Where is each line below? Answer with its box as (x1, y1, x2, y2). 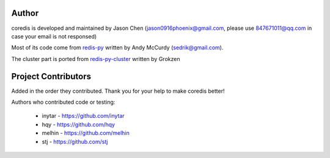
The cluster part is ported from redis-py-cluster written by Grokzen (11, 55, 180, 62)
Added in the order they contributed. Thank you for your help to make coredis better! (11, 87, 225, 95)
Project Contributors (11, 71, 92, 82)
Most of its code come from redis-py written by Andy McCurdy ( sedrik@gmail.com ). (11, 44, 224, 51)
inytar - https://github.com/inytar (42, 112, 125, 120)
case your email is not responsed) (11, 32, 97, 40)
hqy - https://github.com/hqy (42, 121, 116, 128)
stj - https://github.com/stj (42, 138, 108, 145)
